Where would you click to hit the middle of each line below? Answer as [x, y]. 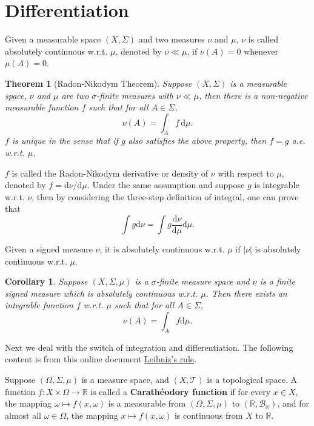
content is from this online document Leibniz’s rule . [101, 359]
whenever [261, 51]
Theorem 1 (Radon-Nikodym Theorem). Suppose [99, 83]
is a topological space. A [252, 379]
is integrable [277, 185]
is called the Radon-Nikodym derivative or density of [110, 173]
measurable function [42, 107]
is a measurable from [147, 403]
